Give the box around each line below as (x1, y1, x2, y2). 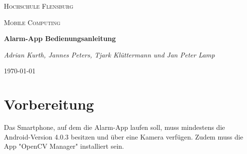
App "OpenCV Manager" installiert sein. (4, 141, 124, 151)
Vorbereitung (4, 94, 94, 114)
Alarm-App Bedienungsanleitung (4, 33, 116, 43)
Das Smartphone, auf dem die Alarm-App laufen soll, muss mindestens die (4, 122, 225, 132)
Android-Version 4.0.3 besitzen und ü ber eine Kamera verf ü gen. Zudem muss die (4, 131, 244, 141)
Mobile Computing (4, 17, 61, 27)
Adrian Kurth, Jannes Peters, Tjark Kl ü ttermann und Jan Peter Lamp (4, 49, 215, 59)
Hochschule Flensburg (4, 1, 74, 11)
